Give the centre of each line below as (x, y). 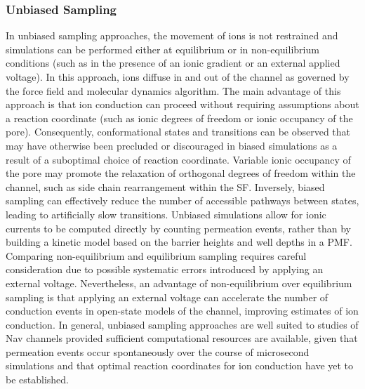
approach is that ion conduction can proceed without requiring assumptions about (182, 104)
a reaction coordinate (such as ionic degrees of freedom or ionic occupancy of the (179, 118)
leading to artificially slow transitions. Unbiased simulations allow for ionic (166, 214)
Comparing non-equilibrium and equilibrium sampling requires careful (156, 255)
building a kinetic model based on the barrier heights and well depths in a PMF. (179, 242)
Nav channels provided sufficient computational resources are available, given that (182, 338)
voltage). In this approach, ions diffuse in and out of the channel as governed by (178, 77)
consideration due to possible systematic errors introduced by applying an (165, 269)
